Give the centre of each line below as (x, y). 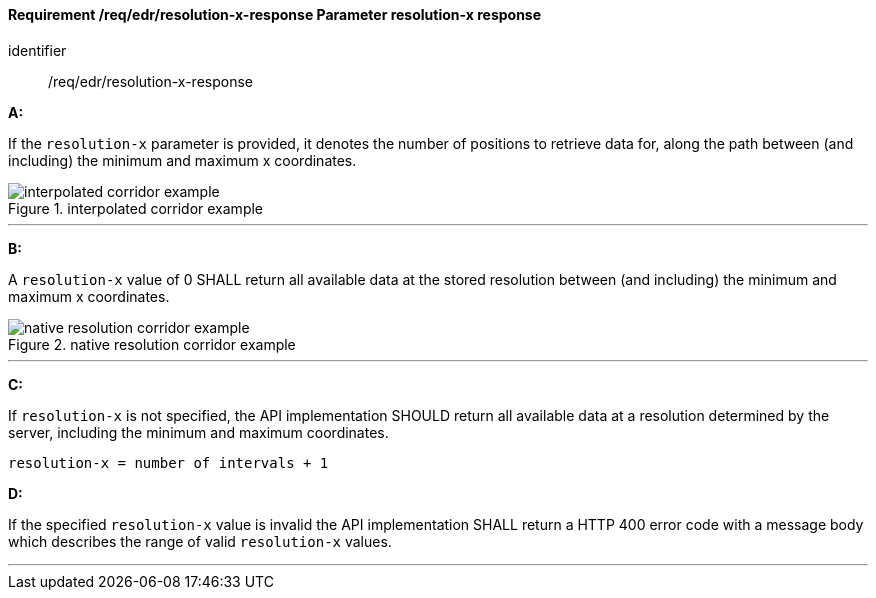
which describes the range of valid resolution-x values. (200, 541)
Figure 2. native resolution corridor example (152, 344)
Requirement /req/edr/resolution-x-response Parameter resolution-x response (275, 14)
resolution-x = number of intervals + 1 (168, 462)
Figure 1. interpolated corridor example (136, 208)
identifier (37, 50)
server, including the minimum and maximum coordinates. (198, 432)
